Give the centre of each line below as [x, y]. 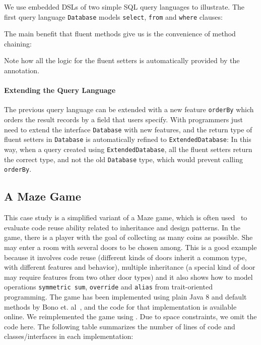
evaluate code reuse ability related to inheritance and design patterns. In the [122, 227]
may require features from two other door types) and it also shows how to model [128, 277]
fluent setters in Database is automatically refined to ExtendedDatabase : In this [128, 139]
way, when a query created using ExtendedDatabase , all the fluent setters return [128, 149]
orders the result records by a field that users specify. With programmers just [123, 119]
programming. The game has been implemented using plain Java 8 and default [125, 296]
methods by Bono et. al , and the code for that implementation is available [120, 306]
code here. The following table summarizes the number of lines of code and [120, 326]
